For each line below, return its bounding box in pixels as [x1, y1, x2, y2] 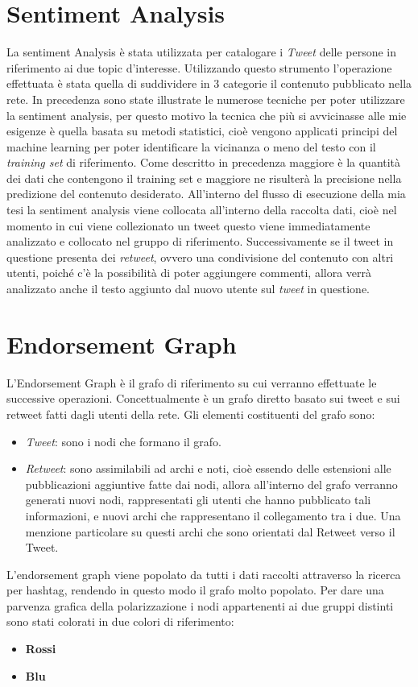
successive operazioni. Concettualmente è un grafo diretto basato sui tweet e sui [6, 390, 400, 407]
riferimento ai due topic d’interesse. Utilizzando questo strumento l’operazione [6, 59, 392, 76]
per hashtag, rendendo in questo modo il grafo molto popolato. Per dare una [6, 581, 384, 598]
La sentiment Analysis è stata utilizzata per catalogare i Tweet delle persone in [6, 43, 397, 60]
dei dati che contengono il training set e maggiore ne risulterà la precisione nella [6, 169, 402, 186]
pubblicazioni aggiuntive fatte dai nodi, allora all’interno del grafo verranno [25, 475, 398, 492]
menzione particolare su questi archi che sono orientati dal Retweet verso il [25, 523, 395, 540]
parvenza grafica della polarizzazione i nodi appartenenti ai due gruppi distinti [6, 597, 394, 614]
